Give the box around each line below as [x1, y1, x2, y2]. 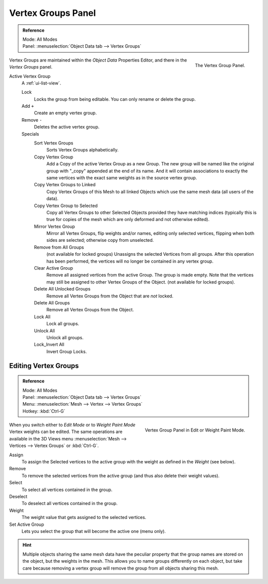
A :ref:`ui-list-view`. [21, 80, 62, 86]
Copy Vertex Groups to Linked [34, 182, 96, 188]
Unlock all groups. [46, 334, 84, 340]
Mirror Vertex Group [34, 223, 75, 229]
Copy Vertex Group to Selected [34, 203, 98, 209]
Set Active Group [9, 521, 44, 527]
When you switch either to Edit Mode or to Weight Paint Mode [9, 422, 136, 428]
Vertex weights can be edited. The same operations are [9, 429, 123, 435]
